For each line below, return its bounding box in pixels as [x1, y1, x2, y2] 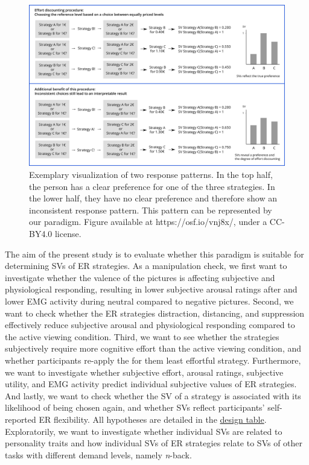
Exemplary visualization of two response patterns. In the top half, [29, 168, 273, 181]
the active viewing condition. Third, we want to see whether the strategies [5, 330, 279, 343]
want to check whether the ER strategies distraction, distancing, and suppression [5, 306, 305, 319]
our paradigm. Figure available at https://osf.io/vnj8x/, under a [29, 215, 267, 228]
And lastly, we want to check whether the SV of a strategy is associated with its [5, 389, 301, 402]
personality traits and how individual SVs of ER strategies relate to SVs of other [5, 437, 303, 449]
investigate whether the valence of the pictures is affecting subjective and [5, 271, 275, 283]
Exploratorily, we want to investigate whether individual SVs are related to [5, 425, 282, 437]
